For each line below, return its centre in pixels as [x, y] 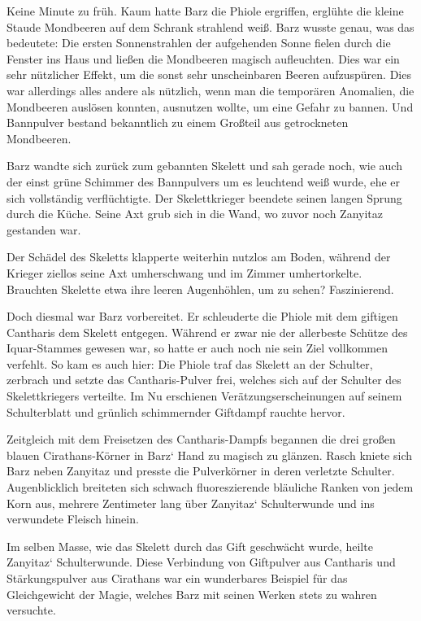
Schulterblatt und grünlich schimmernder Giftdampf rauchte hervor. [176, 411]
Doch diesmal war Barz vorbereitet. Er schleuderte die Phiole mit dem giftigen [202, 316]
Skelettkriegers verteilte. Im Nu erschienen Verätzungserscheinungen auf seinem [204, 396]
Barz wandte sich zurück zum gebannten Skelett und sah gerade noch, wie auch [204, 166]
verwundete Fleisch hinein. [73, 519]
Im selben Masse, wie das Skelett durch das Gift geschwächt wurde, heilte [190, 546]
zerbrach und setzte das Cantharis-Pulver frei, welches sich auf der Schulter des [204, 380]
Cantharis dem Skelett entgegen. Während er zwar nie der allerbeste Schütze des [207, 332]
